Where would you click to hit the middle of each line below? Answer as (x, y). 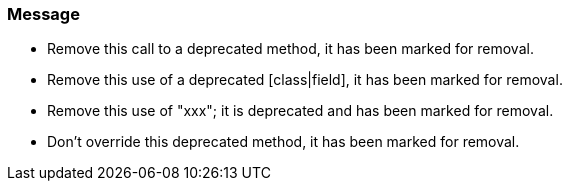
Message (43, 14)
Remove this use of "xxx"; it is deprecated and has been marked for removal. (300, 111)
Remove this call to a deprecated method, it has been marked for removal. (290, 49)
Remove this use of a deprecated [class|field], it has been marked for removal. (305, 80)
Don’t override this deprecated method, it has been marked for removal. (283, 142)
